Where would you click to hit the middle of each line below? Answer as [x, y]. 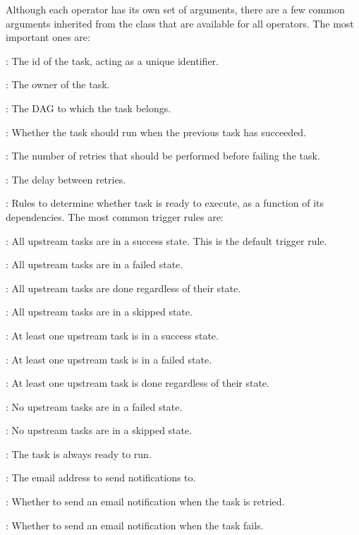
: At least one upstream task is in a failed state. [109, 359]
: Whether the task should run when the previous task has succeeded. [156, 132]
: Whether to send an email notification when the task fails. [135, 525]
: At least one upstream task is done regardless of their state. [138, 383]
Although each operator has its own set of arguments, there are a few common [175, 9]
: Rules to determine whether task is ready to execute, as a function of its [165, 203]
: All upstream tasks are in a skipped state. [99, 312]
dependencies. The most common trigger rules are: [115, 216]
